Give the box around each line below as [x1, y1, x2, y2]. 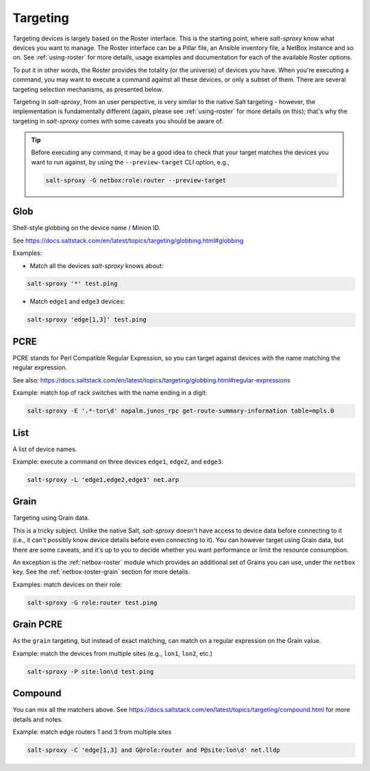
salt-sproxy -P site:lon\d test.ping [27, 668, 154, 675]
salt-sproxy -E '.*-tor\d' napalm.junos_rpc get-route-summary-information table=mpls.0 [27, 407, 335, 415]
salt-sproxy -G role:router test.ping [27, 598, 158, 607]
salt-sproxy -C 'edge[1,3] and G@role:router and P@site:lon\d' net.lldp [27, 746, 280, 754]
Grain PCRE [12, 619, 63, 631]
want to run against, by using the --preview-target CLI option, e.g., [31, 158, 230, 166]
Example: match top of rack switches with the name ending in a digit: [12, 389, 208, 397]
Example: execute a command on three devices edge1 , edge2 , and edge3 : [12, 458, 223, 465]
